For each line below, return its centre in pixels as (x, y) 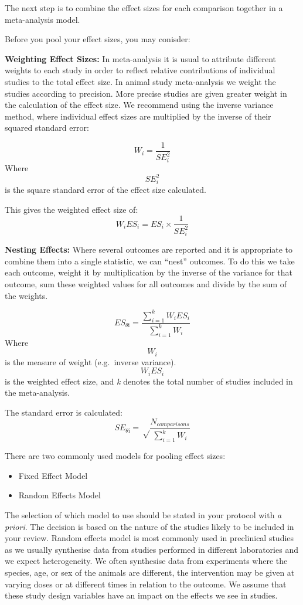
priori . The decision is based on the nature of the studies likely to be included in (149, 526)
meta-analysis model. (42, 19)
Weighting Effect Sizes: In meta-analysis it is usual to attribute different (141, 58)
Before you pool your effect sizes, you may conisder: (98, 39)
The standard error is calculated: (64, 412)
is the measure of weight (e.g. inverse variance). (91, 361)
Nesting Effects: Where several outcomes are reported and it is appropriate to (149, 249)
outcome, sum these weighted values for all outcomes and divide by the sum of (146, 284)
